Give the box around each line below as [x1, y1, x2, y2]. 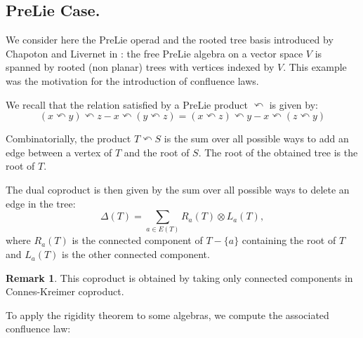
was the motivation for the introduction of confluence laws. [6, 73, 259, 88]
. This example [283, 60, 347, 74]
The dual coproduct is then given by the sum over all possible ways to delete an [6, 182, 350, 196]
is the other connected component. [62, 247, 210, 262]
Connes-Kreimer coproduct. [6, 284, 124, 299]
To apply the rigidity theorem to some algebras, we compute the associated [6, 307, 329, 322]
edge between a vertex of [6, 144, 112, 159]
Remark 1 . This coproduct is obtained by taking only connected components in [6, 270, 353, 285]
